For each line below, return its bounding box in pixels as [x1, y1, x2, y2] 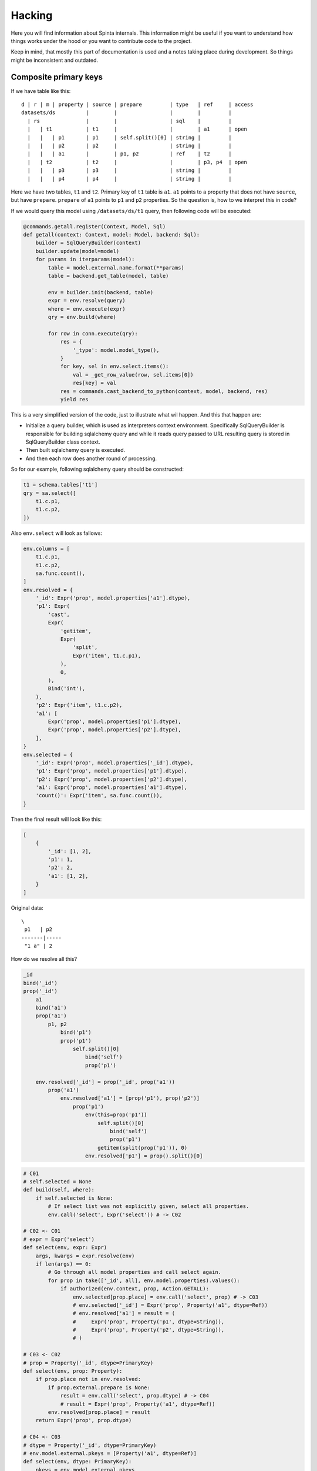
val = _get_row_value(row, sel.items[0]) [72, 371, 194, 378]
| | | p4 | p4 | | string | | [27, 175, 232, 182]
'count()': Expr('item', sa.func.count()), [35, 792, 163, 799]
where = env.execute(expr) [48, 305, 126, 312]
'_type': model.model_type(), [72, 347, 160, 353]
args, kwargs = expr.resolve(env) [35, 1252, 135, 1259]
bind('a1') [35, 1004, 67, 1011]
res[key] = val [72, 380, 117, 387]
